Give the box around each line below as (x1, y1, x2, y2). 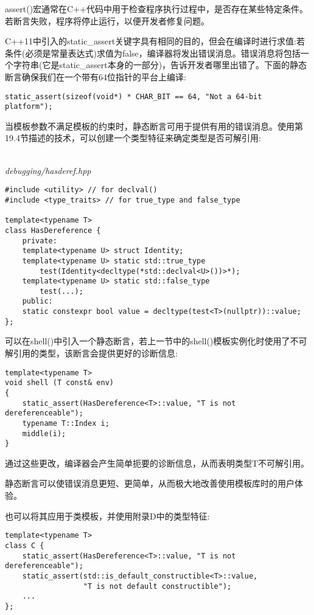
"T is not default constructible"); (83, 582, 232, 591)
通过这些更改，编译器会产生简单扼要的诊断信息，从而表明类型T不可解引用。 (5, 456, 310, 469)
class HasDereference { (5, 226, 101, 235)
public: (22, 297, 53, 306)
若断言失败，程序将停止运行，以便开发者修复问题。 (5, 14, 209, 27)
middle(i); (22, 429, 66, 438)
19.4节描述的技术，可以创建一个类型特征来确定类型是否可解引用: (5, 131, 261, 144)
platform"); (5, 102, 53, 111)
